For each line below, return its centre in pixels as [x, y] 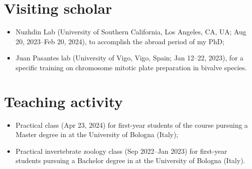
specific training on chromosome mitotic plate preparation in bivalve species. [131, 67]
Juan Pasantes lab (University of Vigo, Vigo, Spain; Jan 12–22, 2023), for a [129, 58]
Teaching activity [64, 101]
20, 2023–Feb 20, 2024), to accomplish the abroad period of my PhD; [120, 41]
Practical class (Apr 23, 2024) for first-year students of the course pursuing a [132, 125]
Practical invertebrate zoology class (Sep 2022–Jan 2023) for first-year [121, 151]
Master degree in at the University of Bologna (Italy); [97, 134]
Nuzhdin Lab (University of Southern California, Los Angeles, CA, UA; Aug [131, 32]
